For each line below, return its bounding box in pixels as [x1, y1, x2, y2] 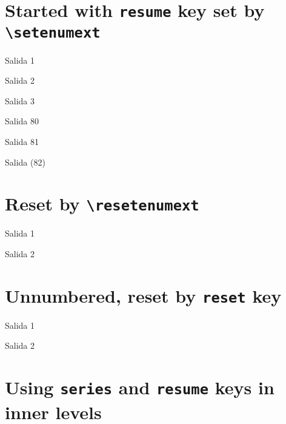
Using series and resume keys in [5, 375, 274, 400]
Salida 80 [5, 115, 39, 127]
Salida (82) [5, 155, 45, 168]
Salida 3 [5, 94, 35, 107]
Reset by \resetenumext [5, 191, 199, 216]
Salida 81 [5, 135, 39, 147]
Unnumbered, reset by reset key [5, 283, 282, 308]
